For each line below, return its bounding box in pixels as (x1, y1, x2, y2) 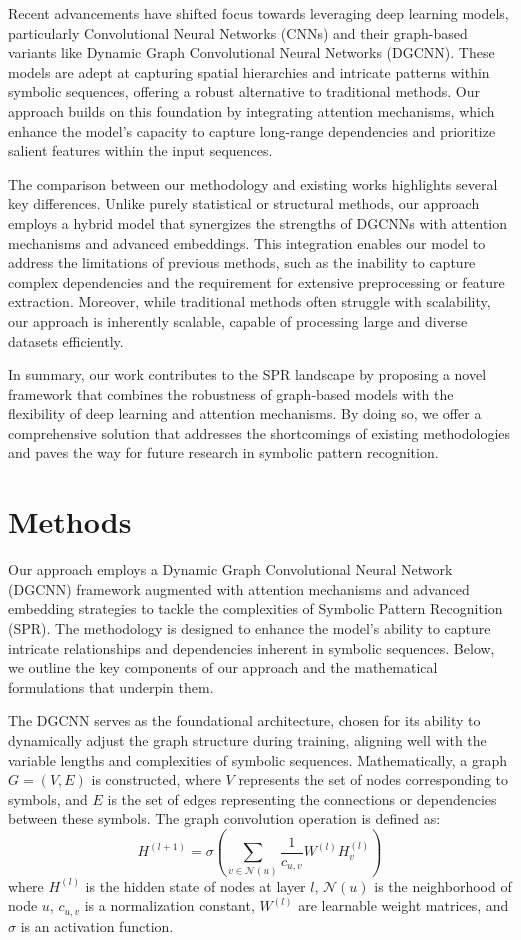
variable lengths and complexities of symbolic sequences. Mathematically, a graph (8, 749, 508, 770)
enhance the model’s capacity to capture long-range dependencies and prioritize (8, 120, 496, 141)
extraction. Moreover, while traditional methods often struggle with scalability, (8, 291, 491, 312)
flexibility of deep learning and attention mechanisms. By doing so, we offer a (8, 403, 482, 424)
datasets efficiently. (8, 330, 124, 351)
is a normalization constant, (84, 895, 255, 916)
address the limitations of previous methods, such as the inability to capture (8, 252, 476, 273)
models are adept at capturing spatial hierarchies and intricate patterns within (8, 61, 490, 82)
